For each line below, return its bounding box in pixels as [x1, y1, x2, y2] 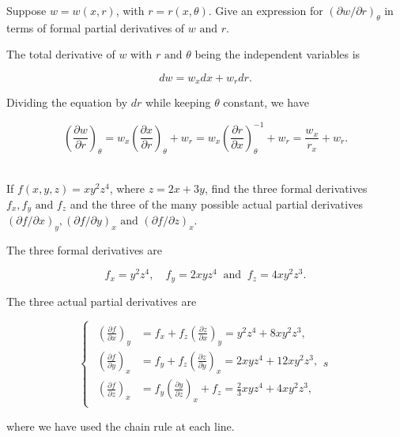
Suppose [6, 2, 47, 18]
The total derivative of [6, 46, 115, 62]
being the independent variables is [194, 46, 360, 62]
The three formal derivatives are [6, 241, 162, 258]
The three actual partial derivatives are [6, 292, 197, 309]
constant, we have [223, 94, 309, 111]
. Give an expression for [208, 2, 323, 18]
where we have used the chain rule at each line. [6, 417, 235, 434]
